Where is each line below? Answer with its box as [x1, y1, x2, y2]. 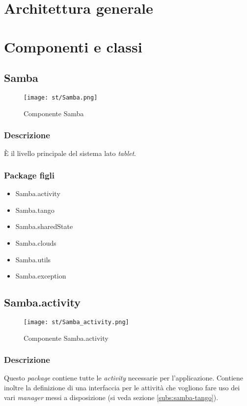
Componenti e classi [4, 36, 142, 56]
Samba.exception [15, 271, 66, 281]
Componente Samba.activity [24, 332, 109, 343]
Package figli [4, 169, 55, 181]
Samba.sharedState [15, 221, 73, 231]
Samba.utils [15, 254, 51, 264]
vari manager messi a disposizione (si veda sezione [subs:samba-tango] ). [4, 392, 219, 402]
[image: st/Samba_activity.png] [24, 319, 129, 326]
